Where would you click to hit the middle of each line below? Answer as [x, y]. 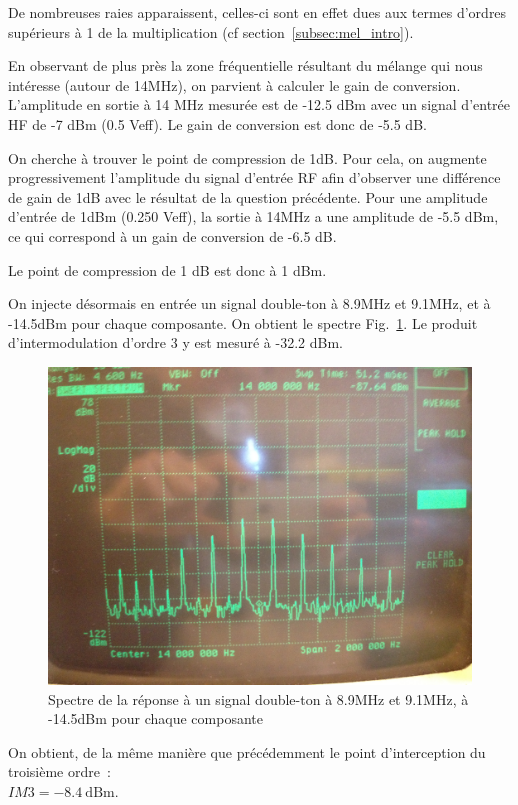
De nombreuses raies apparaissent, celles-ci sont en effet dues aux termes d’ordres [257, 12]
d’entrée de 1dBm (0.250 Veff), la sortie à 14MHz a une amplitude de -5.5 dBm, [253, 216]
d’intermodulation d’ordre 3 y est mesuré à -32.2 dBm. [175, 342]
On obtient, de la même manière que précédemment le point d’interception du [247, 751]
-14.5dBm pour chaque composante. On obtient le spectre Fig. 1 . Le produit [243, 322]
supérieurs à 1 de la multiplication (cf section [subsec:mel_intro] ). [211, 31]
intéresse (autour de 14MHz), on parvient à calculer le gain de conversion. [234, 84]
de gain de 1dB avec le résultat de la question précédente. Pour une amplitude [248, 196]
